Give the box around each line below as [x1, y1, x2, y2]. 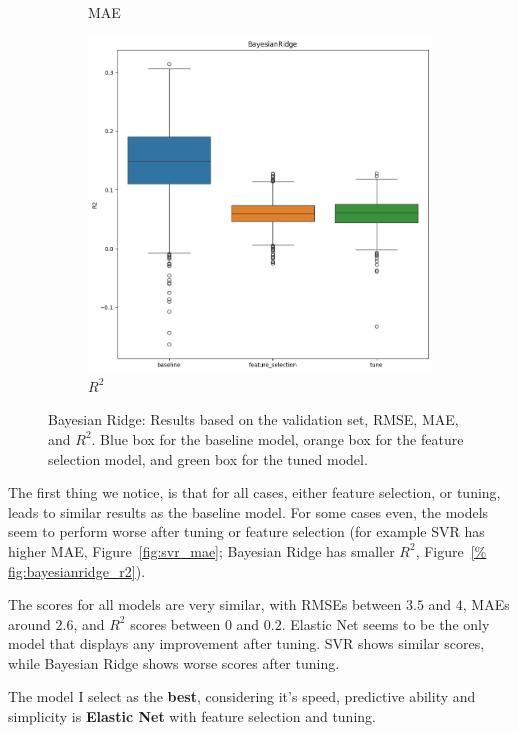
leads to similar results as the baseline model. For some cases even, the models [8, 501, 489, 522]
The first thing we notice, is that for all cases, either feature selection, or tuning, [8, 482, 501, 503]
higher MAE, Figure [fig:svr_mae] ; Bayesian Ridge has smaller [8, 540, 395, 561]
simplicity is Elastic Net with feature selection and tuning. [8, 706, 376, 727]
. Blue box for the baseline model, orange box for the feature [91, 428, 464, 449]
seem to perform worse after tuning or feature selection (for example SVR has [8, 521, 485, 542]
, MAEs [462, 594, 510, 615]
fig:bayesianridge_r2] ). [8, 560, 146, 581]
